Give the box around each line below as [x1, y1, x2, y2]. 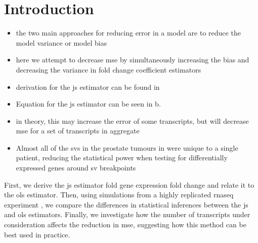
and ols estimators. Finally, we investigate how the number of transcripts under [4, 209, 250, 220]
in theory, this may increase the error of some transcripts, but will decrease [16, 115, 249, 126]
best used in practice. [4, 229, 70, 239]
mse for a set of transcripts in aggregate [16, 125, 140, 136]
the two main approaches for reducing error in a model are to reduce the [16, 27, 241, 38]
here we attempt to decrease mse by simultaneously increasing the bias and [16, 54, 249, 65]
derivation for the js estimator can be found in [16, 81, 160, 92]
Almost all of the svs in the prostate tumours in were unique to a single [16, 142, 238, 153]
